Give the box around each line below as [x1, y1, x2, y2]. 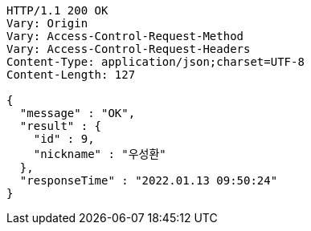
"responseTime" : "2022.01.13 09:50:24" [19, 174, 278, 187]
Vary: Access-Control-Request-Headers [6, 43, 251, 55]
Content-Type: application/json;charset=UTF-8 [6, 55, 305, 68]
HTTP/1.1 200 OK [6, 4, 108, 17]
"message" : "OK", [19, 107, 136, 120]
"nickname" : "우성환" [33, 148, 166, 160]
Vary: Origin [6, 17, 88, 30]
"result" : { [19, 120, 102, 132]
